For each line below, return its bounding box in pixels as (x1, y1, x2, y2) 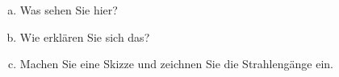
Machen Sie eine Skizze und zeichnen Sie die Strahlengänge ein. (19, 55, 333, 72)
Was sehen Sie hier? (19, 2, 118, 18)
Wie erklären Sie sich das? (19, 28, 150, 45)
